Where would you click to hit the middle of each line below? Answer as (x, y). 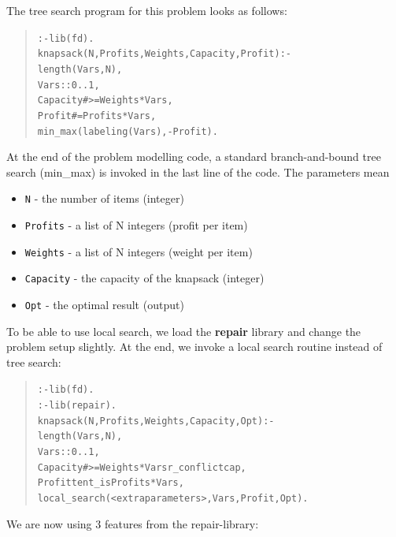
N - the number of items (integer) (104, 198)
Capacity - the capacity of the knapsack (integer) (144, 278)
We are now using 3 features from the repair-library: (133, 523)
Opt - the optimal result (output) (104, 304)
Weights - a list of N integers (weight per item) (139, 251)
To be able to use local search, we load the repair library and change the (184, 331)
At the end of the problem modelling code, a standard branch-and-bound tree (194, 157)
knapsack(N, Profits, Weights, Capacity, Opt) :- (156, 421)
